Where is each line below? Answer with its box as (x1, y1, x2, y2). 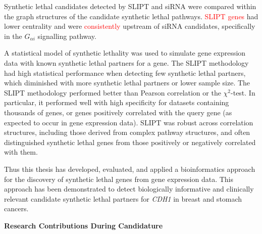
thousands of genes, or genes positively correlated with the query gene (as (4, 107, 232, 117)
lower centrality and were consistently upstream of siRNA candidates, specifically (4, 21, 255, 31)
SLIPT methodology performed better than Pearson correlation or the (4, 87, 221, 98)
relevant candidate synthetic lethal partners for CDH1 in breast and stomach (4, 193, 242, 204)
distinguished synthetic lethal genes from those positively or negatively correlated (4, 136, 256, 147)
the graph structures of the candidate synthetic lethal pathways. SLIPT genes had (4, 11, 258, 21)
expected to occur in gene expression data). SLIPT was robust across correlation (4, 117, 253, 127)
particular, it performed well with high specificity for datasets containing (4, 97, 229, 108)
